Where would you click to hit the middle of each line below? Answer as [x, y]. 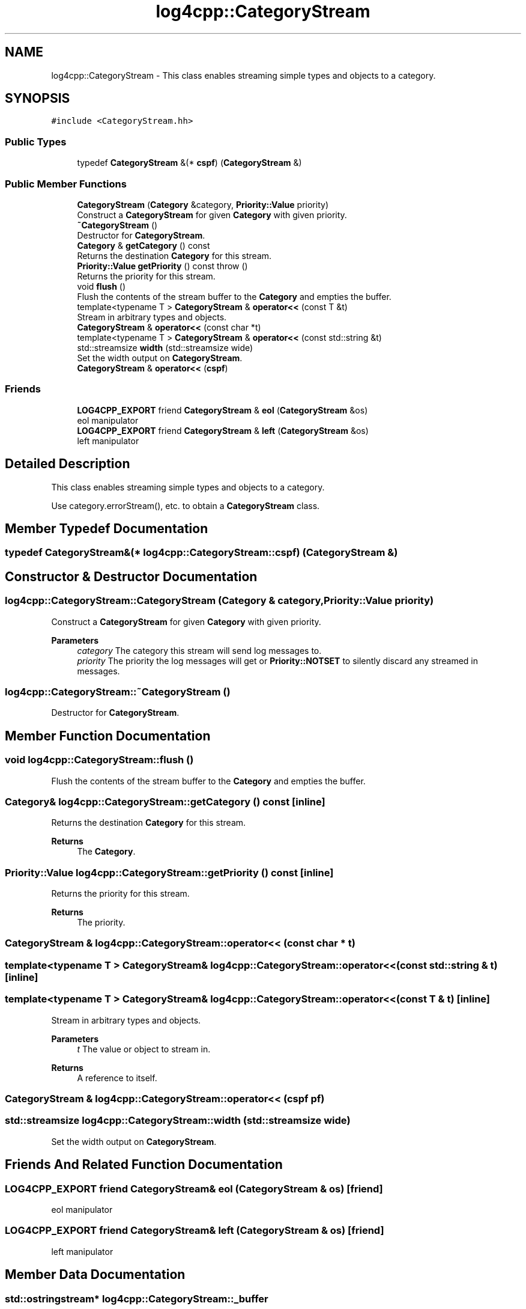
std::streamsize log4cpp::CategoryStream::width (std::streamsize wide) [178, 1121]
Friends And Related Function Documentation [144, 1165]
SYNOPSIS [38, 99]
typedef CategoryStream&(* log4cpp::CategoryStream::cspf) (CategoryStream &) [201, 553]
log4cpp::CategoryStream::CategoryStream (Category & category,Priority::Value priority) [219, 601]
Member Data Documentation [95, 1275]
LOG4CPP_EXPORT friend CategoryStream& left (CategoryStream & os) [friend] [195, 1231]
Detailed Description [68, 464]
